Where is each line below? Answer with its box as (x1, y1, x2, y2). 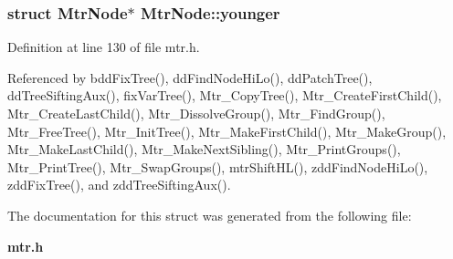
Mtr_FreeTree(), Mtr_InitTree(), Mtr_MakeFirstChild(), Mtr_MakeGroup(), (7, 121, 447, 140)
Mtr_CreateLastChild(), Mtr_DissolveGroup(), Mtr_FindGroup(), (7, 104, 385, 122)
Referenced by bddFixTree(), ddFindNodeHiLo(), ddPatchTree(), (7, 67, 373, 87)
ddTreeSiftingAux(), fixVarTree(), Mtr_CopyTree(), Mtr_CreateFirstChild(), (7, 86, 442, 105)
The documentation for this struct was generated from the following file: (7, 205, 412, 224)
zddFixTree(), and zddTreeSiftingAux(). (7, 175, 231, 194)
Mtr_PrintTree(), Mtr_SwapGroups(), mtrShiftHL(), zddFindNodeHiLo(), (7, 157, 428, 176)
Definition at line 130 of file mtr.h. (7, 37, 200, 57)
